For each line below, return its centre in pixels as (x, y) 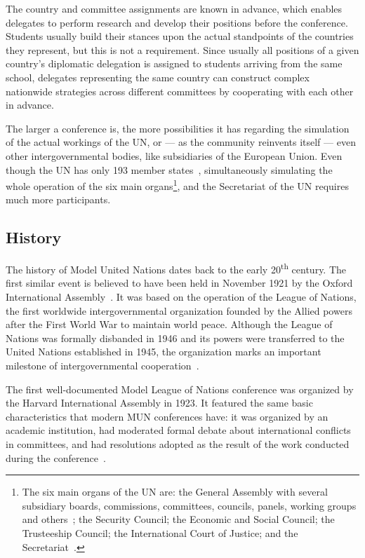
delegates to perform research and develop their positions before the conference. (177, 22)
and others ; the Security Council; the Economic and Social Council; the (178, 519)
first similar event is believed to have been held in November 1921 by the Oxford (179, 283)
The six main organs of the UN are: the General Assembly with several (175, 492)
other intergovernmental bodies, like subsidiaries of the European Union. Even (174, 155)
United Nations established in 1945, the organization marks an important (164, 352)
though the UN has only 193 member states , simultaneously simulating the (169, 169)
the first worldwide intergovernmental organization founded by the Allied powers (179, 310)
